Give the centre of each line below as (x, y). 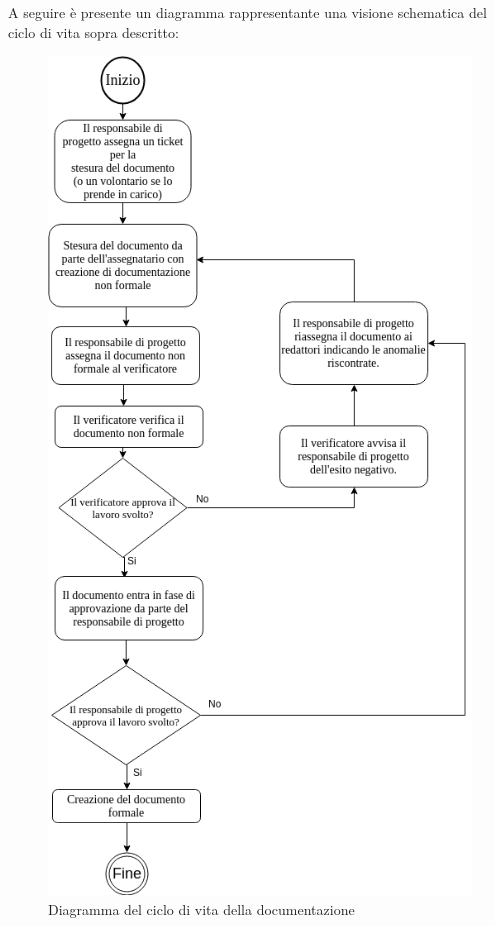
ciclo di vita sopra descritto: (93, 31)
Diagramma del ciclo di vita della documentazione (201, 908)
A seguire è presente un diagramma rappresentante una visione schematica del (247, 12)
